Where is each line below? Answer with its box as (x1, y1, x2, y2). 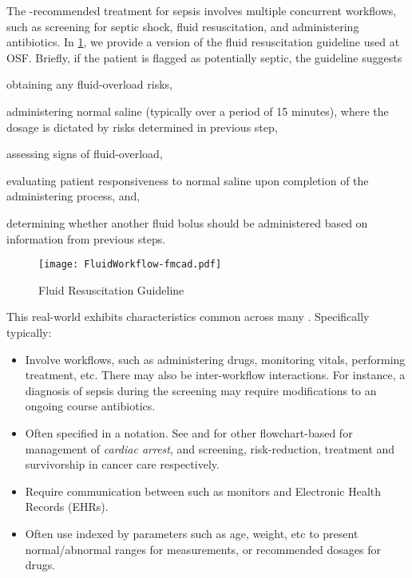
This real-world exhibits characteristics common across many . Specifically (6, 308, 370, 325)
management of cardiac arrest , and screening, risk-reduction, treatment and (25, 440, 395, 457)
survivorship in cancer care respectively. (25, 456, 220, 473)
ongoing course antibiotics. (25, 398, 156, 414)
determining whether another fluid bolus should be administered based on (6, 214, 368, 231)
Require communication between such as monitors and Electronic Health (25, 482, 382, 499)
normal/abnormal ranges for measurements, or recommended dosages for (25, 540, 381, 557)
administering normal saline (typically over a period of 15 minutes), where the (6, 102, 389, 119)
